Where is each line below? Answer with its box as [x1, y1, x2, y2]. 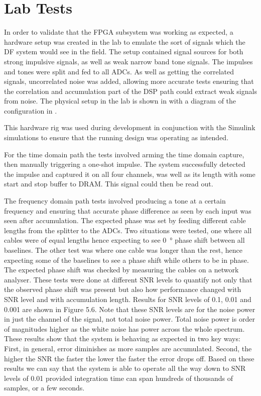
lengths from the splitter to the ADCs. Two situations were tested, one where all [4, 225, 252, 235]
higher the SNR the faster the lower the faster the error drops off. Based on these [4, 353, 254, 363]
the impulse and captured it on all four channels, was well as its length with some [4, 168, 255, 179]
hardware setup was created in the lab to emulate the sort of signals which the [4, 36, 245, 47]
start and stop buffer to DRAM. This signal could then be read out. [4, 178, 213, 189]
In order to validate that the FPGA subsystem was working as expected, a [4, 27, 233, 37]
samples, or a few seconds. [4, 382, 85, 393]
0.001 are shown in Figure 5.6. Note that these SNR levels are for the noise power [4, 304, 255, 314]
